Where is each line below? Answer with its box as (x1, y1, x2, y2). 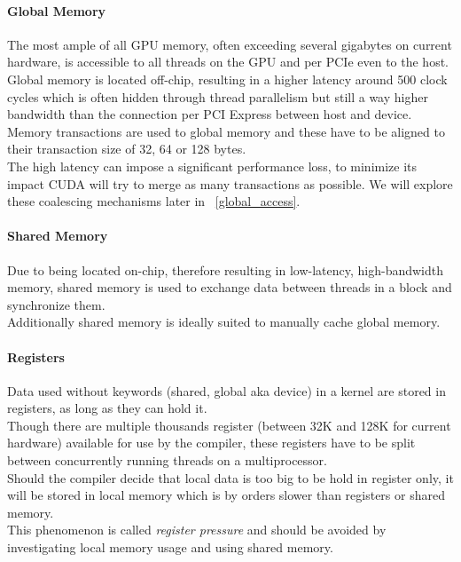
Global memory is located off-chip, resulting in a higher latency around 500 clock (7, 69, 448, 88)
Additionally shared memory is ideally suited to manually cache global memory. (7, 313, 441, 331)
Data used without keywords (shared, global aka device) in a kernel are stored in (7, 381, 446, 400)
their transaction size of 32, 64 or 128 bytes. (7, 139, 246, 158)
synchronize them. (7, 295, 105, 313)
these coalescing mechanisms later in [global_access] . (7, 192, 301, 210)
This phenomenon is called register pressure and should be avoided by (7, 520, 387, 539)
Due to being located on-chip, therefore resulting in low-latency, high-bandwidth (7, 260, 443, 279)
